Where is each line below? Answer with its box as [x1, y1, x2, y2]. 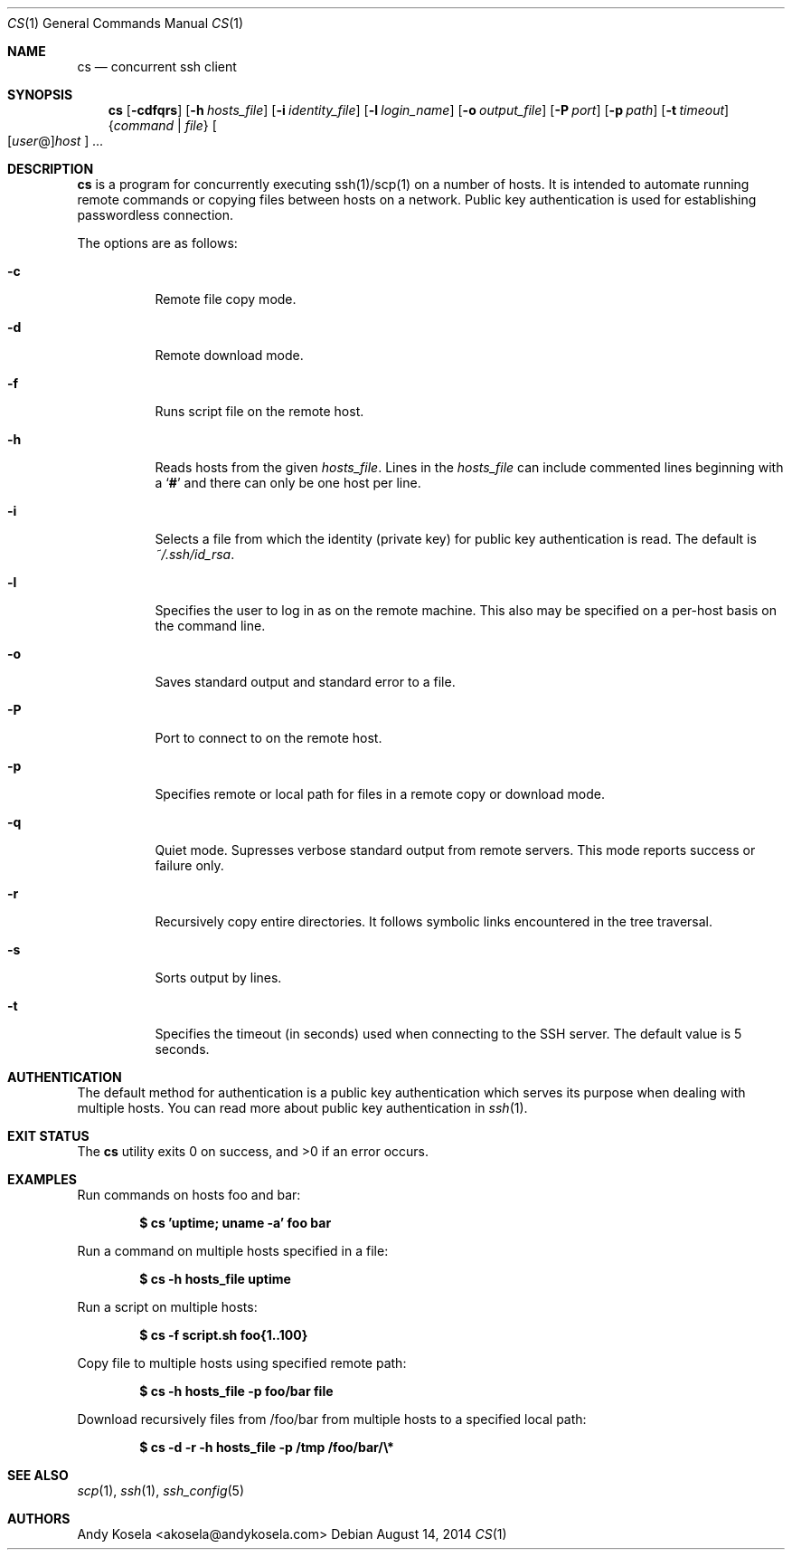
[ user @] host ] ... [7, 133, 104, 148]
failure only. [155, 858, 224, 873]
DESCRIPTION [7, 161, 94, 176]
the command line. [155, 618, 266, 633]
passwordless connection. [77, 207, 233, 223]
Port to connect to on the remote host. [155, 730, 382, 745]
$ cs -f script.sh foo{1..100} [139, 1327, 308, 1343]
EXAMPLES [7, 1172, 77, 1187]
